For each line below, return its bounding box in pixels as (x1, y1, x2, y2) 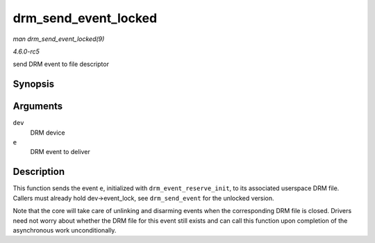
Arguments (12, 101, 63, 112)
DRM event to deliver (30, 148, 90, 156)
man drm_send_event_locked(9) (12, 35, 105, 43)
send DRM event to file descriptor (12, 60, 109, 69)
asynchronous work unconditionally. (12, 226, 117, 234)
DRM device (30, 128, 65, 137)
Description (12, 166, 65, 178)
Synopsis (12, 78, 55, 90)
